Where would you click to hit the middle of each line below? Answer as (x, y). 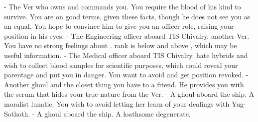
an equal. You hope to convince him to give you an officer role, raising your (119, 26)
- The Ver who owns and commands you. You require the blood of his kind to (123, 6)
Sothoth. (17, 113)
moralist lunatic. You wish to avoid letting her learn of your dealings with (117, 103)
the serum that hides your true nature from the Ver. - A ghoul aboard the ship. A (129, 94)
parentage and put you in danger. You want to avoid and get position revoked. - (126, 75)
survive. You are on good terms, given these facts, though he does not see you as (127, 16)
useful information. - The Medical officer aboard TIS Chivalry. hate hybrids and (126, 55)
